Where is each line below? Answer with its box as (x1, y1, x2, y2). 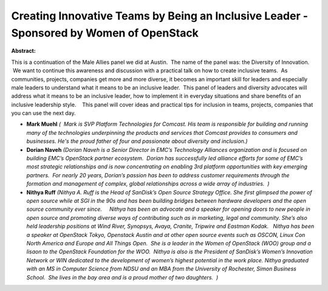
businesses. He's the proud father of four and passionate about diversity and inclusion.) (26, 137, 248, 145)
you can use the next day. (11, 109, 76, 117)
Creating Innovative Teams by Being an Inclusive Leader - (11, 9, 309, 22)
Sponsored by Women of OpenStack (11, 26, 199, 39)
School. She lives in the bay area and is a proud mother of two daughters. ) (26, 273, 219, 281)
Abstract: (11, 47, 36, 55)
